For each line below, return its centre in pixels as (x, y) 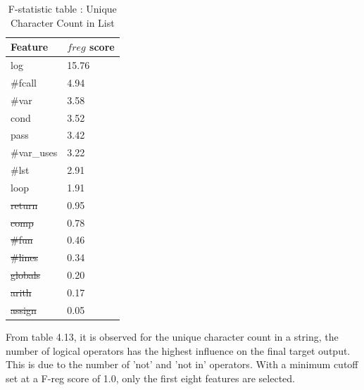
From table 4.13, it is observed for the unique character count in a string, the (172, 336)
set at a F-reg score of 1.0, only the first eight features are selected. (150, 378)
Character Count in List (62, 22)
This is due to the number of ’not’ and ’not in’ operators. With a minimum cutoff (182, 364)
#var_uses (34, 152)
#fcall (24, 82)
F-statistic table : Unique (62, 8)
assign (24, 309)
